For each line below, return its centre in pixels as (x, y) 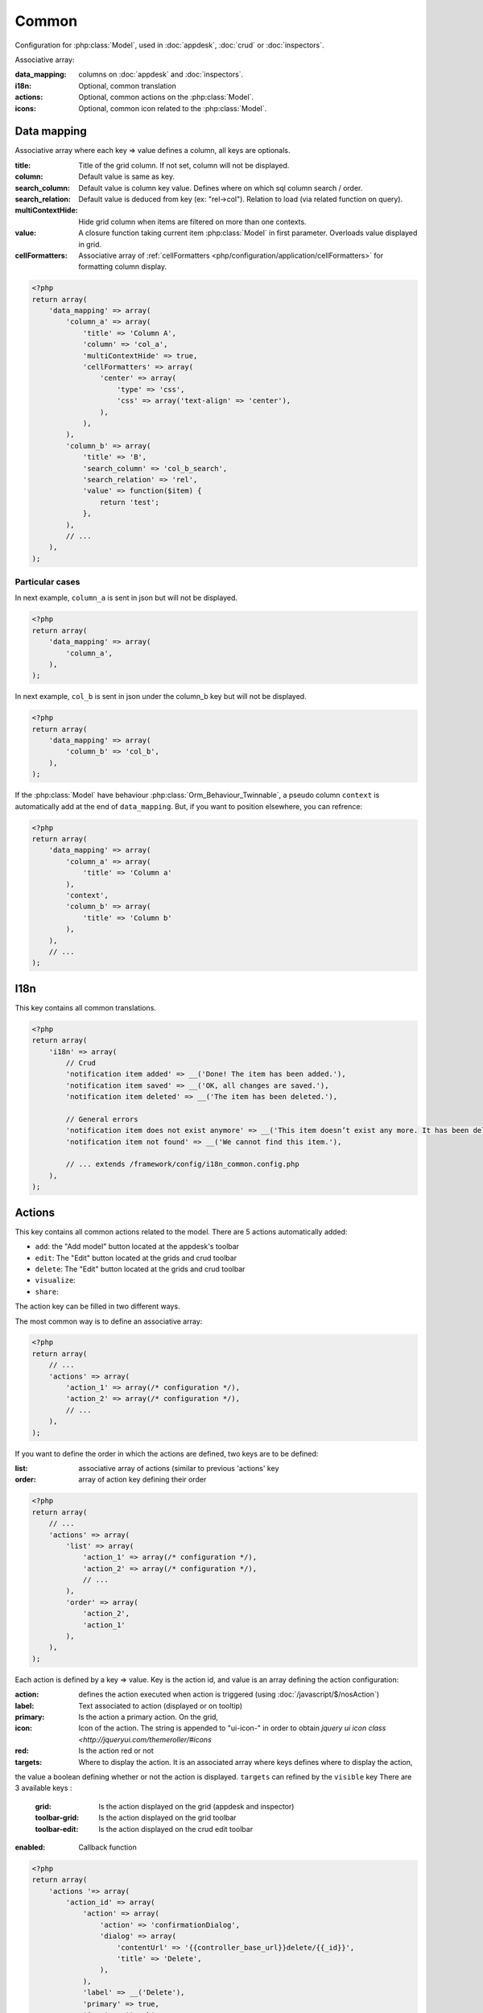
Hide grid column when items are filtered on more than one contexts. (192, 221)
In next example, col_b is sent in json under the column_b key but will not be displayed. (161, 696)
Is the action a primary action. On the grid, (149, 1717)
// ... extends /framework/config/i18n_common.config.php (182, 1164)
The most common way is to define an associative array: (109, 1321)
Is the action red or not (116, 1751)
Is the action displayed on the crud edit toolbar (176, 1829)
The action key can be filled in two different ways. (97, 1306)
